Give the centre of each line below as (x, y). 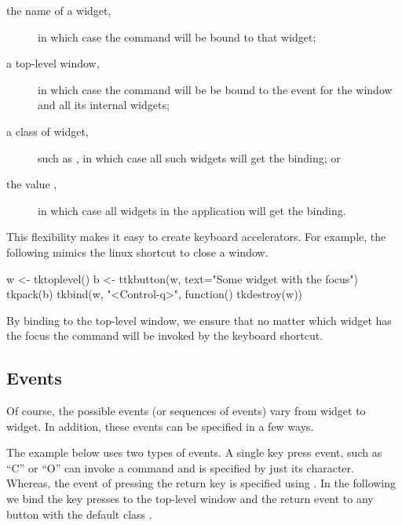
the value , (32, 184)
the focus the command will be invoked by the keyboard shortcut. (165, 335)
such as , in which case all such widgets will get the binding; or (189, 157)
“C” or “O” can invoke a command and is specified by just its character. (180, 467)
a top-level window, (53, 63)
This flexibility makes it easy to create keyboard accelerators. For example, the (196, 237)
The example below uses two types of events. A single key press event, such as (194, 452)
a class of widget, (48, 131)
